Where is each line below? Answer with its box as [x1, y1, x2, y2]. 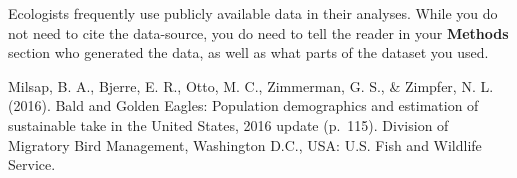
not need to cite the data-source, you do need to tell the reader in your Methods [8, 22, 509, 43]
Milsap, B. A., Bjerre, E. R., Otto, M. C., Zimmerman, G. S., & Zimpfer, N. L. [8, 75, 494, 96]
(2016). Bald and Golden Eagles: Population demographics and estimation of [8, 95, 479, 116]
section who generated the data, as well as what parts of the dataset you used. [8, 42, 489, 63]
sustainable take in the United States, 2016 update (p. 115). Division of [8, 114, 449, 135]
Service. [8, 154, 56, 175]
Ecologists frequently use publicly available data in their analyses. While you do [8, 3, 498, 23]
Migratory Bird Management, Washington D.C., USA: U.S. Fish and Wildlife [8, 134, 482, 155]
